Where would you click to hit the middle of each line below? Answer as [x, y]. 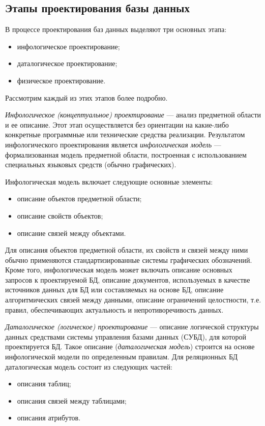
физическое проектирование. [61, 80]
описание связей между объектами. [71, 233]
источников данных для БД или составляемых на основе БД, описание [114, 290]
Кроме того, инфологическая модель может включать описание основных [119, 270]
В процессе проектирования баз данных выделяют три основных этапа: [116, 29]
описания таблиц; [44, 384]
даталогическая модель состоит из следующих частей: [89, 366]
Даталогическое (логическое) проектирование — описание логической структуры [132, 327]
